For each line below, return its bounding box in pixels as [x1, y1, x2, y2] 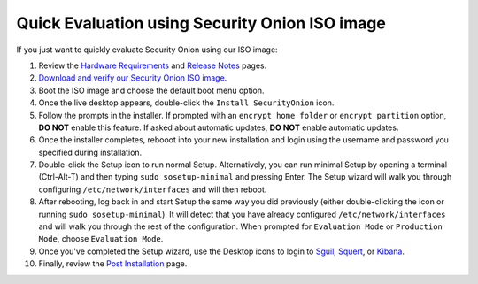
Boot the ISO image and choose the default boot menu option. [38, 85, 265, 96]
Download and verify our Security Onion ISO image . [38, 73, 227, 83]
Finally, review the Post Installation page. [38, 258, 188, 269]
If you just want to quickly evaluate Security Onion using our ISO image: [16, 44, 278, 55]
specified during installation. [38, 147, 143, 157]
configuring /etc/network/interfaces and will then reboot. [38, 184, 267, 195]
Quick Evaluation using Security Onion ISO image [16, 13, 387, 33]
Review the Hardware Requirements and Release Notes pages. [38, 60, 267, 71]
